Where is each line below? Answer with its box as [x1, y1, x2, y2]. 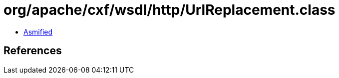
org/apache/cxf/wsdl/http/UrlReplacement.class [3, 1, 336, 18]
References [3, 44, 62, 57]
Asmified [23, 27, 53, 36]
